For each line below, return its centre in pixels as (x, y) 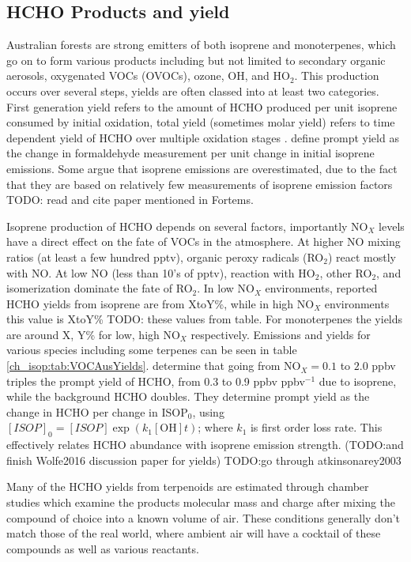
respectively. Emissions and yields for (281, 334)
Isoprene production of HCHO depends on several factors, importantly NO (187, 226)
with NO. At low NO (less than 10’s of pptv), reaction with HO (161, 272)
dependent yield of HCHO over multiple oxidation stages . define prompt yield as (203, 137)
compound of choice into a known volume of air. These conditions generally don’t (204, 517)
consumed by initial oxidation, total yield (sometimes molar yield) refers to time (201, 122)
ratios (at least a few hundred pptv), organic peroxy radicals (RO (165, 256)
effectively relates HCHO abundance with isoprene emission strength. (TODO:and (205, 445)
